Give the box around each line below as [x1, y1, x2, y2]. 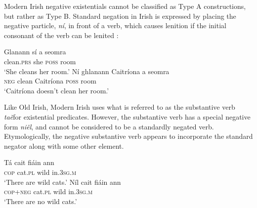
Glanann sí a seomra [4, 46, 66, 57]
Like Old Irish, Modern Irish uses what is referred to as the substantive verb [4, 102, 235, 112]
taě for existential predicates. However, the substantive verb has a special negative [4, 111, 251, 122]
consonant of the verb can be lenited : [4, 30, 119, 40]
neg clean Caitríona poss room [4, 76, 96, 86]
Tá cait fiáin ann [4, 157, 54, 167]
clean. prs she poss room [4, 56, 76, 66]
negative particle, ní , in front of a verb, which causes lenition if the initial [4, 20, 226, 31]
